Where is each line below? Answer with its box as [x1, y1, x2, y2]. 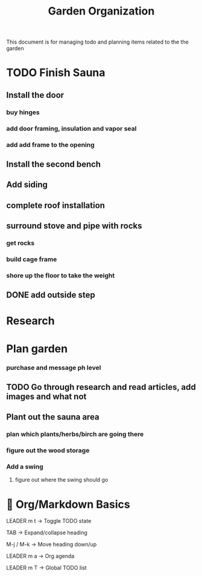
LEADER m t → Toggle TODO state [6, 517, 92, 525]
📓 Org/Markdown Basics [6, 497, 131, 511]
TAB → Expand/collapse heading [6, 529, 87, 536]
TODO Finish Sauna [6, 66, 106, 80]
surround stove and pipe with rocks [6, 221, 142, 231]
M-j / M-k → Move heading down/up [6, 541, 97, 548]
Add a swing [6, 462, 43, 471]
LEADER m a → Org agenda [6, 552, 75, 560]
